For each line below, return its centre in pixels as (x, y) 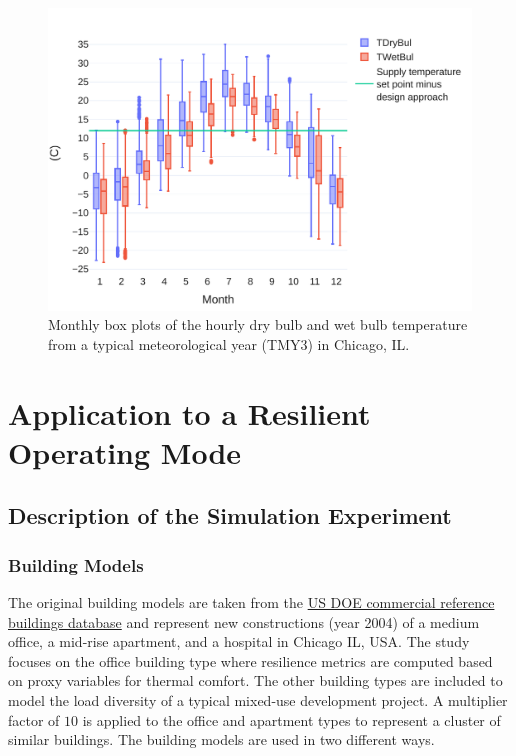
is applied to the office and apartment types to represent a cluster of (291, 719)
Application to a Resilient (189, 412)
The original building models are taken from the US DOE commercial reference (251, 602)
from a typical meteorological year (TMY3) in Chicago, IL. (229, 343)
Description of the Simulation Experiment (230, 515)
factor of (34, 719)
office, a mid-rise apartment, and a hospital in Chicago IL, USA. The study (239, 641)
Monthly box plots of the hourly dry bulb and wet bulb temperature (258, 324)
